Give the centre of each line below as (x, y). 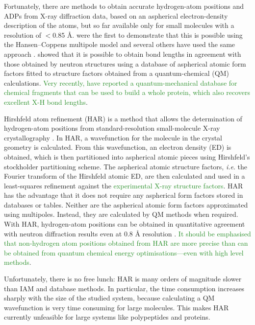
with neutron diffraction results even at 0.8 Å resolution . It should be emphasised (127, 233)
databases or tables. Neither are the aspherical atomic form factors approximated (126, 204)
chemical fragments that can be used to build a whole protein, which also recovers (127, 92)
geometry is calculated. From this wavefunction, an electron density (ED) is (118, 147)
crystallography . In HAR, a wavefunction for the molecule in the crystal (113, 137)
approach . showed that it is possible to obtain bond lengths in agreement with (123, 54)
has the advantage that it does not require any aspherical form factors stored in (124, 195)
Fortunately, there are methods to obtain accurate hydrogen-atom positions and (124, 6)
